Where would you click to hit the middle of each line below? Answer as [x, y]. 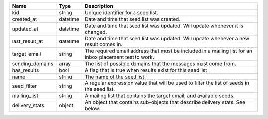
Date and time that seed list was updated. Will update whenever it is [164, 26]
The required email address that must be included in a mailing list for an [168, 51]
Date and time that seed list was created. [133, 19]
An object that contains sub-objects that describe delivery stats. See [165, 102]
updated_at [25, 29]
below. [92, 108]
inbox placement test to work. [120, 57]
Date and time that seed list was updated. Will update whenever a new [167, 38]
